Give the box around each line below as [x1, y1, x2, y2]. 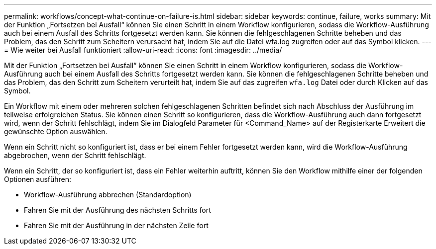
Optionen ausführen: [4, 175, 72, 183]
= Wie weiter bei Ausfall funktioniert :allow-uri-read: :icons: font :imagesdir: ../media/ [4, 46, 282, 54]
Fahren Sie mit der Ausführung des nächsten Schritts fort [24, 206, 211, 214]
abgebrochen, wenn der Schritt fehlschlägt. [4, 151, 146, 160]
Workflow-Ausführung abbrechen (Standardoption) [24, 190, 192, 199]
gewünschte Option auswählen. [4, 127, 108, 136]
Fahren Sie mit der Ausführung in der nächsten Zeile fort [24, 221, 209, 230]
